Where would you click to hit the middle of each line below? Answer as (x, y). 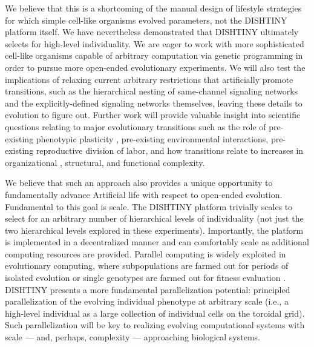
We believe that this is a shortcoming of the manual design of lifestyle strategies (153, 8)
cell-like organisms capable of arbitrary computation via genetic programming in (154, 55)
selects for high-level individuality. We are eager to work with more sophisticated (155, 43)
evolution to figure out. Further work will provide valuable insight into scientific (153, 115)
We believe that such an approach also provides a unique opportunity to (139, 183)
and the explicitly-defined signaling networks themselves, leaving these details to (154, 103)
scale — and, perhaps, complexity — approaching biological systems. (133, 337)
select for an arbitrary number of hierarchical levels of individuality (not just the (154, 218)
